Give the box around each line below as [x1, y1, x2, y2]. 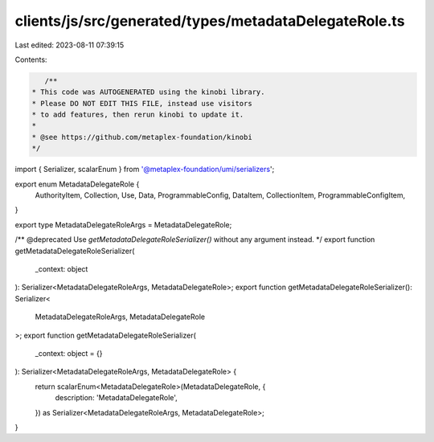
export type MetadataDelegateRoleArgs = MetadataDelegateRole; [14, 219, 232, 229]
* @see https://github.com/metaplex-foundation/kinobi [31, 133, 252, 141]
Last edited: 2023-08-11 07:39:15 [14, 40, 125, 50]
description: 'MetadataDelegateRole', [55, 393, 178, 403]
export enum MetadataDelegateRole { [14, 179, 140, 189]
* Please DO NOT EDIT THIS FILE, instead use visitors [31, 99, 252, 108]
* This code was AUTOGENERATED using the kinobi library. [31, 88, 265, 96]
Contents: [14, 55, 47, 64]
